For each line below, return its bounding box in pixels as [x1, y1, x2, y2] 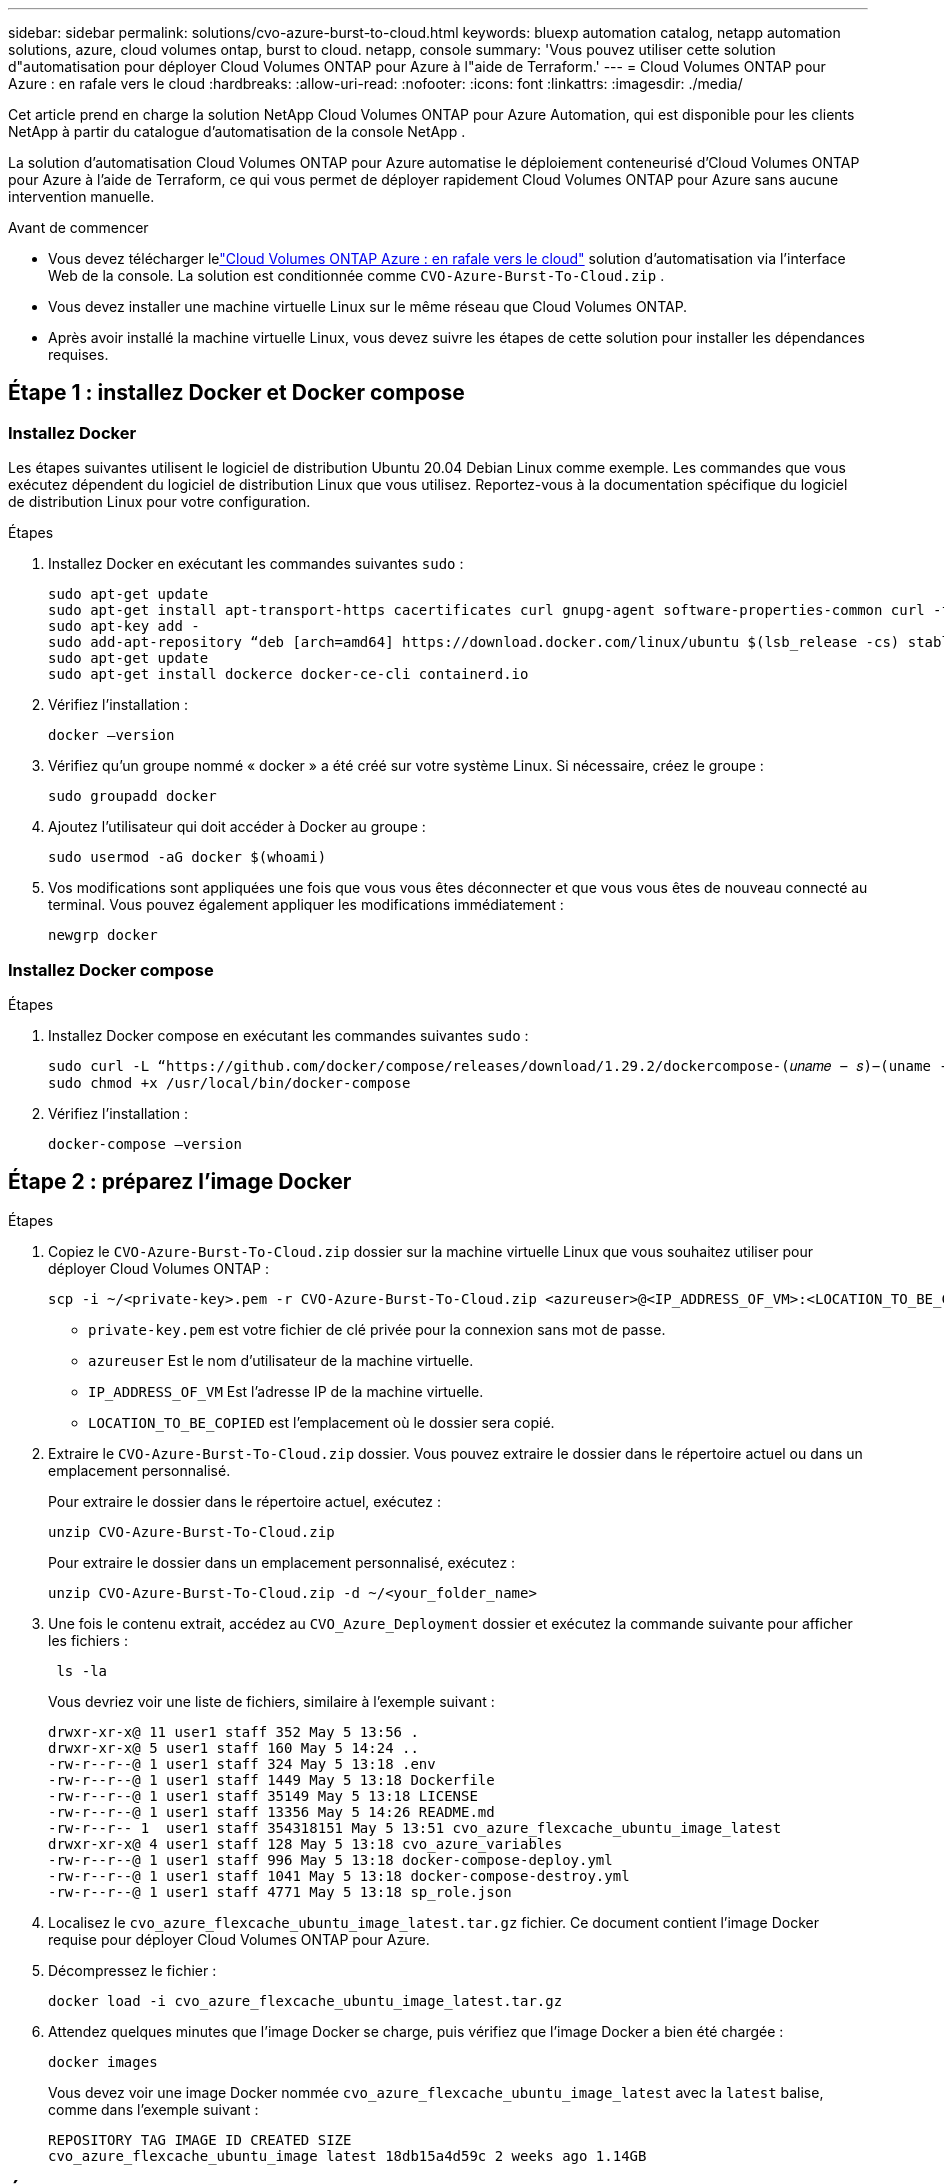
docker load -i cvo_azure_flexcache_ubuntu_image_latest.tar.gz [48, 1992, 563, 2009]
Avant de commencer [8, 219, 149, 236]
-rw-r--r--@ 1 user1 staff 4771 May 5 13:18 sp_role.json [48, 1883, 512, 1900]
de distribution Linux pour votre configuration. [8, 493, 311, 511]
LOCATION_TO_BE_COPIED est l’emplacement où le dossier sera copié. [88, 1413, 555, 1431]
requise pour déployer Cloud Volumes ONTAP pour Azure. [48, 1930, 430, 1948]
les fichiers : [48, 1631, 128, 1649]
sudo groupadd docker [48, 788, 217, 805]
